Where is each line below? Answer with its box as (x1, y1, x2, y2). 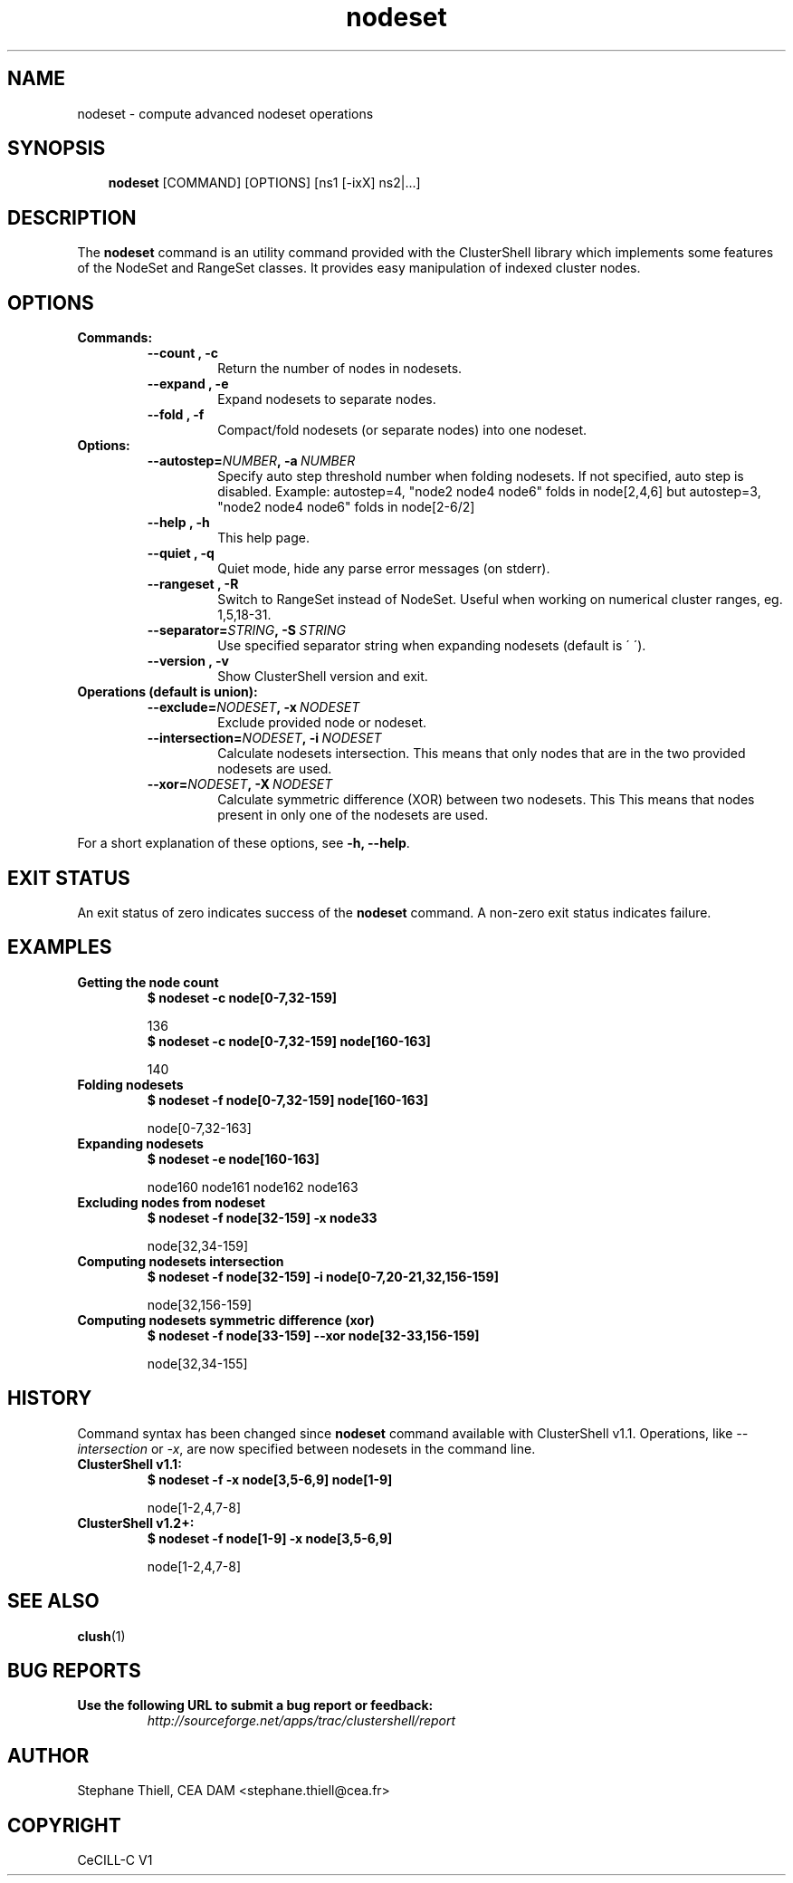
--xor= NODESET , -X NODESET (147, 776, 333, 793)
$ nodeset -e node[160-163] (147, 1150, 320, 1167)
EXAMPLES (7, 936, 112, 959)
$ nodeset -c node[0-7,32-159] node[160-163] (147, 1033, 431, 1049)
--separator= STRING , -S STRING (147, 622, 347, 639)
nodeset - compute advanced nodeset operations (77, 105, 374, 121)
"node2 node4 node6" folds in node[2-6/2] (217, 499, 475, 515)
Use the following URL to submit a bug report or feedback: (77, 1697, 434, 1714)
